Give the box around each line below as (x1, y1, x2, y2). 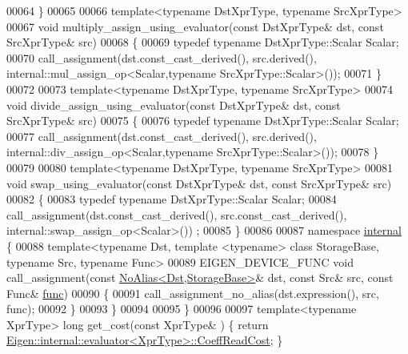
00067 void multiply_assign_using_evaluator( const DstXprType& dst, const (6, 18, 384, 34)
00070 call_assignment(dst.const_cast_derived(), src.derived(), (6, 49, 317, 66)
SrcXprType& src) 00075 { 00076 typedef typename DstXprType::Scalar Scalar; (6, 112, 399, 129)
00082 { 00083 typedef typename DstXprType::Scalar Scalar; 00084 (6, 191, 337, 207)
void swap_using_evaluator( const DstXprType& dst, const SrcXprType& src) (6, 175, 392, 191)
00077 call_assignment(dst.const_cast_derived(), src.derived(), (6, 127, 317, 144)
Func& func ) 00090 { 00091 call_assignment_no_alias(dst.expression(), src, (6, 284, 379, 301)
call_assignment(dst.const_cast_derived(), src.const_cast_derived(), (6, 206, 347, 223)
